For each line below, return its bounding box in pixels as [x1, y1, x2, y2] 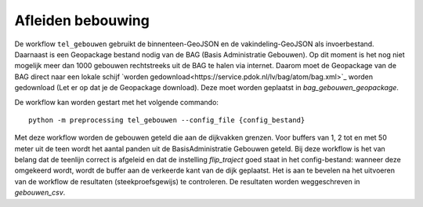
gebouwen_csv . [14, 188, 66, 198]
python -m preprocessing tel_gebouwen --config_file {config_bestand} [28, 115, 305, 125]
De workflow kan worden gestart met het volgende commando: [14, 97, 219, 107]
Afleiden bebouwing [14, 12, 150, 29]
